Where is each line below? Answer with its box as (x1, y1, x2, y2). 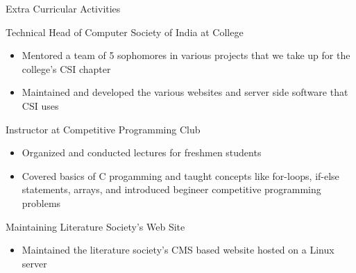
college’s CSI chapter (22, 61, 111, 76)
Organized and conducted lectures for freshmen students (22, 145, 262, 160)
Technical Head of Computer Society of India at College (6, 24, 244, 39)
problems (22, 195, 61, 210)
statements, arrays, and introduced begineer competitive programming (22, 182, 321, 197)
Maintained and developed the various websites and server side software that (22, 85, 348, 99)
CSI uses (22, 98, 59, 113)
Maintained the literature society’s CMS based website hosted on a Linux (22, 242, 334, 257)
